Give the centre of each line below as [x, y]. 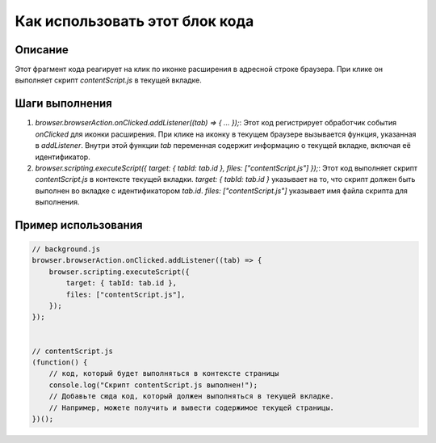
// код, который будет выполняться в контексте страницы [164, 373]
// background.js [66, 249]
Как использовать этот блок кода [134, 21]
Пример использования [79, 225]
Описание [42, 50]
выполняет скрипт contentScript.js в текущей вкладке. [108, 80]
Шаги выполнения [63, 104]
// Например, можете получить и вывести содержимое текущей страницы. [192, 407]
